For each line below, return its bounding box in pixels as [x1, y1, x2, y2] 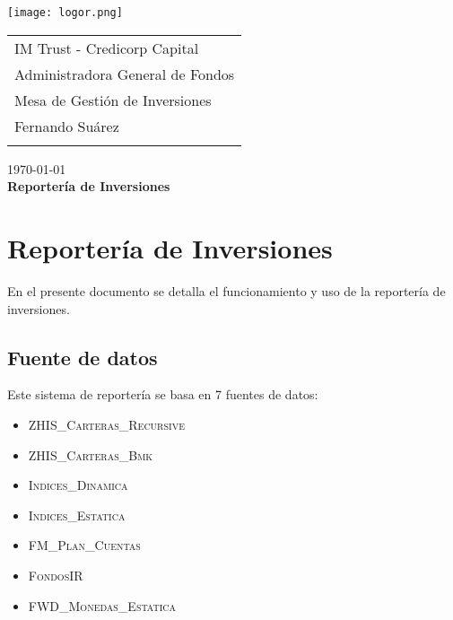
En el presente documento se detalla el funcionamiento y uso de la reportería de [7, 281, 446, 300]
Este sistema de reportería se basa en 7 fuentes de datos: [7, 385, 318, 404]
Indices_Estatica [28, 505, 126, 524]
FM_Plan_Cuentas [28, 536, 141, 555]
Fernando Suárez [14, 115, 119, 136]
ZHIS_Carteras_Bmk [28, 445, 153, 464]
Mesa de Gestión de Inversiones [14, 89, 212, 110]
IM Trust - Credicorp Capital [14, 37, 199, 58]
